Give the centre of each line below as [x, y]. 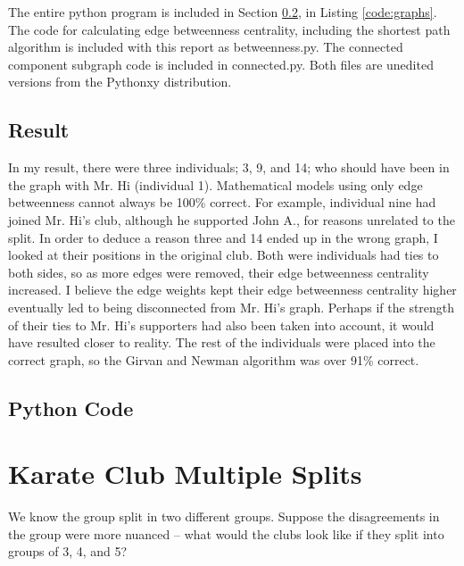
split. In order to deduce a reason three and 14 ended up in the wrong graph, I [223, 237]
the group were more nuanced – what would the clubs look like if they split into [226, 533]
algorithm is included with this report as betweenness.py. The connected [206, 47]
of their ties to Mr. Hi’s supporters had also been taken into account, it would [221, 325]
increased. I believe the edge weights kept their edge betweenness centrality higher [232, 290]
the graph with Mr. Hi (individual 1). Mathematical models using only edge [215, 184]
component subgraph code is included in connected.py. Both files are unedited [221, 64]
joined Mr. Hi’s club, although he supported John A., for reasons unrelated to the [232, 219]
